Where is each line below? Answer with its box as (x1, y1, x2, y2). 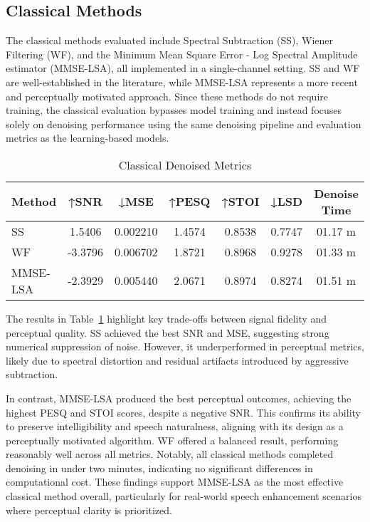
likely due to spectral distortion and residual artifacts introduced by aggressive (6, 353, 349, 367)
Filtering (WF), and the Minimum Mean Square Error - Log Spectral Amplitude (6, 46, 358, 61)
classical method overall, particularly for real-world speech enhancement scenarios (6, 489, 361, 503)
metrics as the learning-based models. (6, 130, 169, 145)
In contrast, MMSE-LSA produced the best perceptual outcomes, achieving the (6, 390, 351, 405)
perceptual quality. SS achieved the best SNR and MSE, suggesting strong (6, 325, 329, 340)
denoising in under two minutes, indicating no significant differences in (6, 460, 313, 475)
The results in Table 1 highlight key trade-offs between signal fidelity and (6, 310, 327, 325)
